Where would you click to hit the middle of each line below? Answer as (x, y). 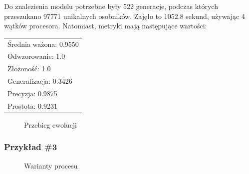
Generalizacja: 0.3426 (40, 81)
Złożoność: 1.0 (29, 69)
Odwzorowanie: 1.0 (36, 56)
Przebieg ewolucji (51, 124)
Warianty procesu (51, 165)
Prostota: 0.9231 (32, 105)
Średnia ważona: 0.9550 (43, 44)
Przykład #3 (31, 147)
